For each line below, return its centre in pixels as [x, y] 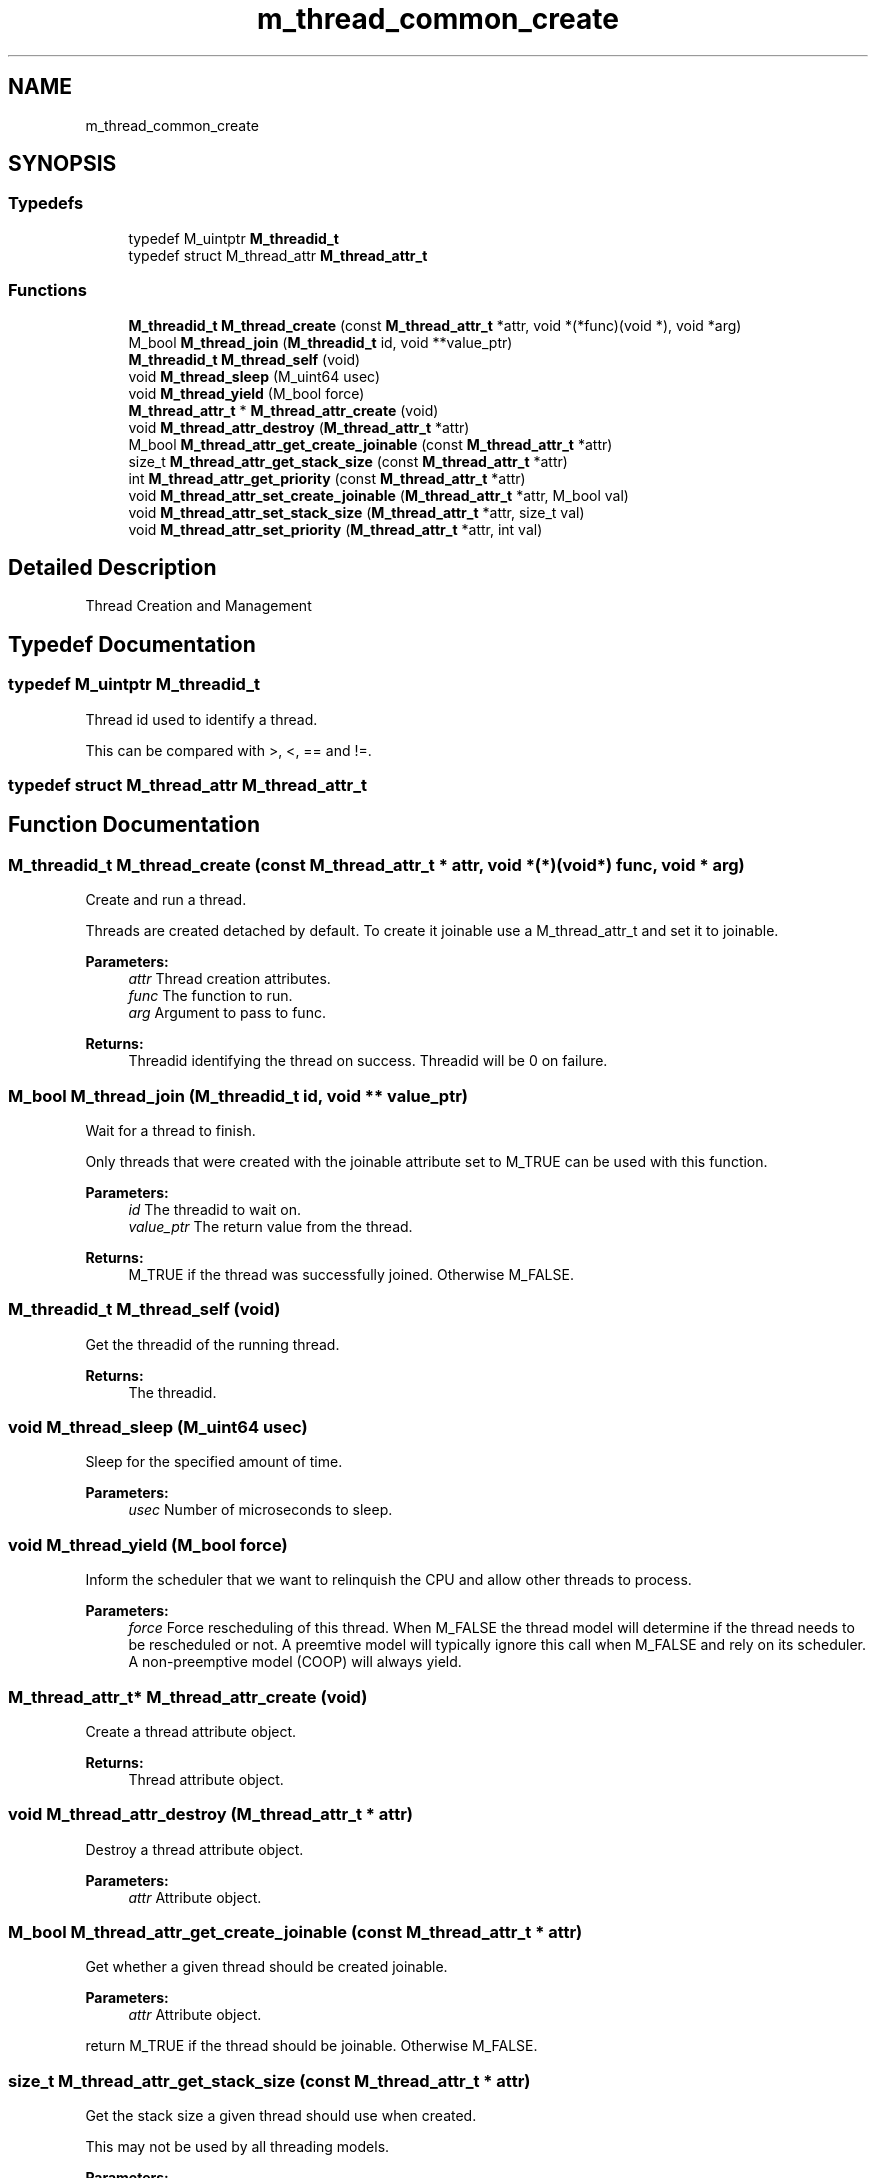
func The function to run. [210, 996]
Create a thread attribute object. [191, 1731]
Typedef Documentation [132, 644]
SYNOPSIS [62, 164]
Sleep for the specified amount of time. [214, 1462]
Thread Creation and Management [198, 606]
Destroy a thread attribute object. [194, 1849]
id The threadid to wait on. [214, 1209]
